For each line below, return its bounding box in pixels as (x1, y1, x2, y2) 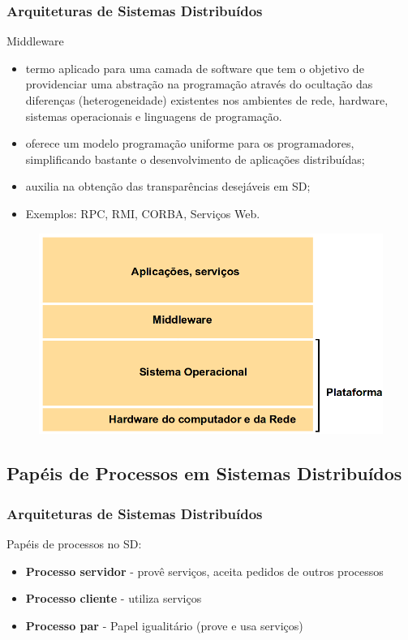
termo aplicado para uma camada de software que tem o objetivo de (25, 59, 364, 76)
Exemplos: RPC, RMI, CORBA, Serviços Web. (25, 204, 260, 221)
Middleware (6, 32, 64, 49)
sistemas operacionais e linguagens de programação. (25, 107, 282, 124)
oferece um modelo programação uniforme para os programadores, (25, 135, 354, 152)
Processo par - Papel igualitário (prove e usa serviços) (25, 616, 303, 634)
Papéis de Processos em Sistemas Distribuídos (6, 461, 402, 486)
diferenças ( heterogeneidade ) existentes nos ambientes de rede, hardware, (25, 92, 389, 108)
